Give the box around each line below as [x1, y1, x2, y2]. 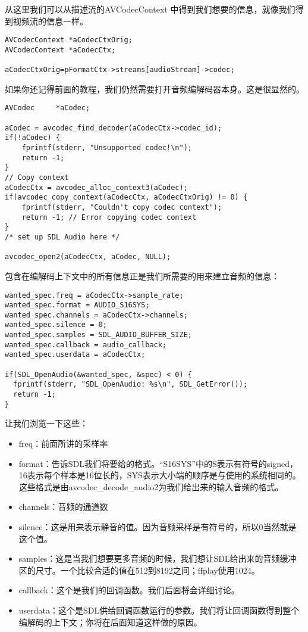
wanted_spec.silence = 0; [5, 320, 107, 329]
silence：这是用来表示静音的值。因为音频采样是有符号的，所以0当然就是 [18, 520, 297, 533]
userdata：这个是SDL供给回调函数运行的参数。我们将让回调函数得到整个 [18, 603, 300, 616]
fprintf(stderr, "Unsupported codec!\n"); [21, 144, 192, 152]
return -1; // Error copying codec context [21, 213, 197, 222]
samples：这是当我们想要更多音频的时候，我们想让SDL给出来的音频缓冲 [18, 552, 297, 565]
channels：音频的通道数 [18, 500, 108, 513]
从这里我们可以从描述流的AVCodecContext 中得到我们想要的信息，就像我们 [5, 3, 296, 15]
